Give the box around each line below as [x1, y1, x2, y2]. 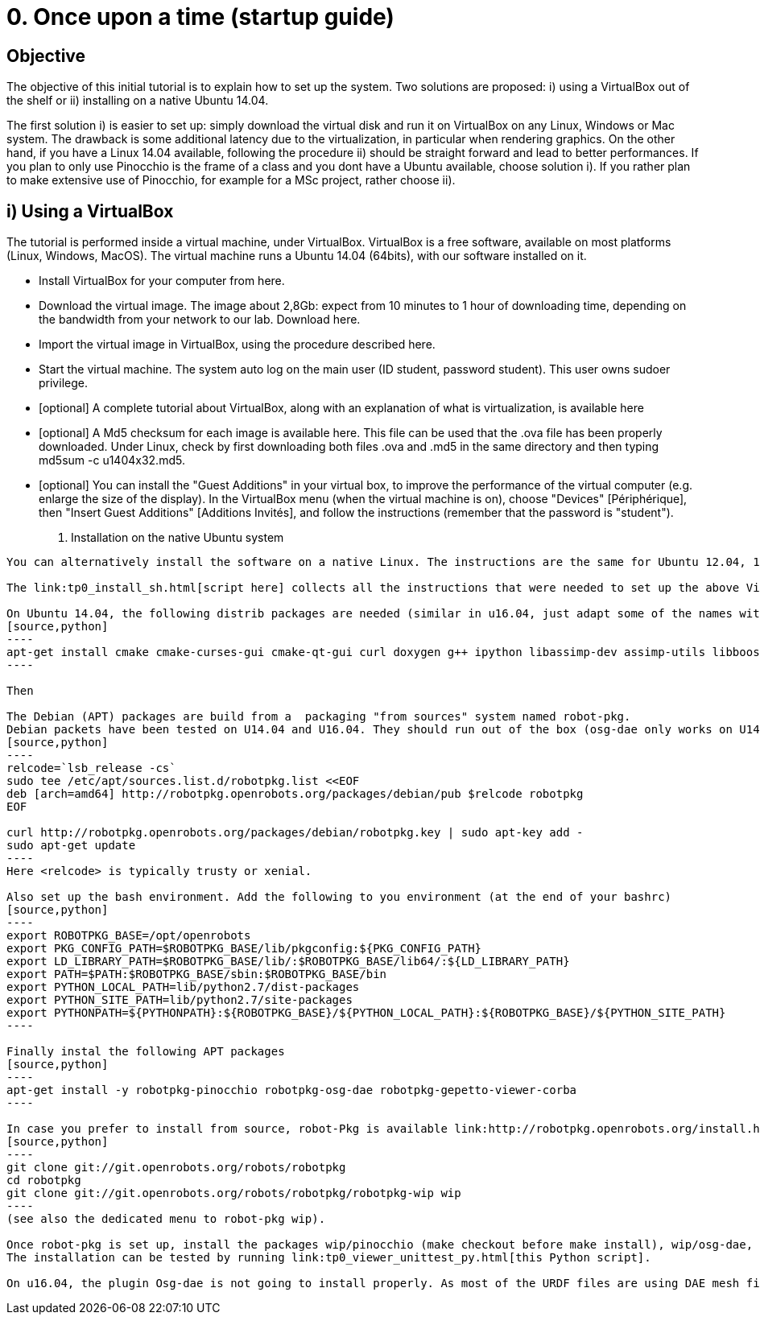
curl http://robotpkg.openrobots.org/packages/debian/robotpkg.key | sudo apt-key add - [6, 826, 584, 840]
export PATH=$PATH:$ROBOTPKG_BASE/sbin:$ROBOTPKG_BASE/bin [6, 968, 387, 981]
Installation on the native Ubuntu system [71, 530, 284, 545]
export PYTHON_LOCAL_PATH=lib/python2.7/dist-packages [6, 980, 360, 994]
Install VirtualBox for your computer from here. [39, 274, 285, 288]
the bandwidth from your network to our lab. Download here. [39, 312, 361, 327]
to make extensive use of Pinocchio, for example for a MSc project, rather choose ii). [6, 173, 456, 188]
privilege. [39, 376, 88, 390]
